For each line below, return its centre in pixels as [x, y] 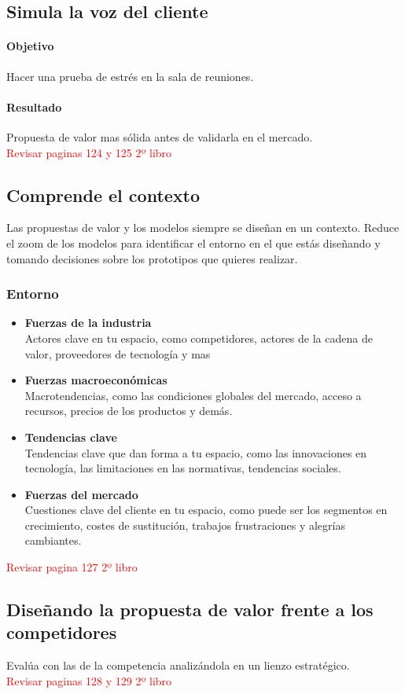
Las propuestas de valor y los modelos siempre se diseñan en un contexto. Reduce [203, 228]
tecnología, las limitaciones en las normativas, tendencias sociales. [183, 468]
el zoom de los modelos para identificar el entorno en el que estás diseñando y [193, 242]
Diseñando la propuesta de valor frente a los [190, 610]
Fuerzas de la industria [88, 323]
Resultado [34, 106]
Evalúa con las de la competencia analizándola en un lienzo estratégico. [178, 665]
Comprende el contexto [103, 195]
